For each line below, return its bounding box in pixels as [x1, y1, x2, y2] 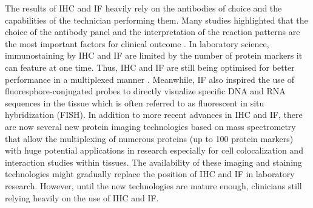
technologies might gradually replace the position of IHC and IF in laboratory [5, 167, 295, 180]
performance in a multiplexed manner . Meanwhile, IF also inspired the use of [5, 73, 294, 85]
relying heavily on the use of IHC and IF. [5, 191, 159, 204]
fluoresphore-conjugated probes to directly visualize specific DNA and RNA [5, 85, 286, 97]
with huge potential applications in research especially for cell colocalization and [5, 144, 303, 157]
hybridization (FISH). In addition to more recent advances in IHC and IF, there [5, 108, 303, 121]
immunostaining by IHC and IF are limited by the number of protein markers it [5, 49, 303, 62]
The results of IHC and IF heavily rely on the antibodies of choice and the [5, 2, 282, 14]
